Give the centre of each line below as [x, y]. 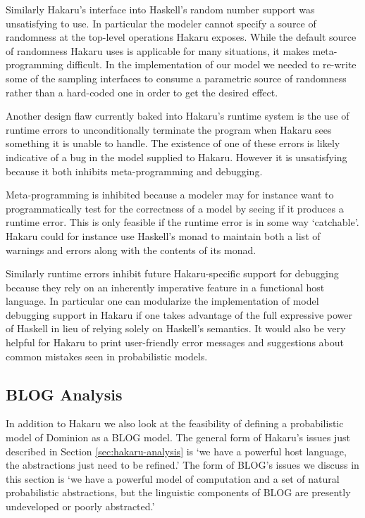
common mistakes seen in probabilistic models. [107, 356]
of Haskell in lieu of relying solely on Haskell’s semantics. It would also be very [176, 328]
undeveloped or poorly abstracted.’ [80, 506]
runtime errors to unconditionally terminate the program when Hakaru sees [169, 129]
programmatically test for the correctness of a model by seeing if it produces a [175, 208]
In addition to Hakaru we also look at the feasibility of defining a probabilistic [175, 423]
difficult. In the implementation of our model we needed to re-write [211, 64]
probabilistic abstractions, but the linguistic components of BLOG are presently [178, 492]
